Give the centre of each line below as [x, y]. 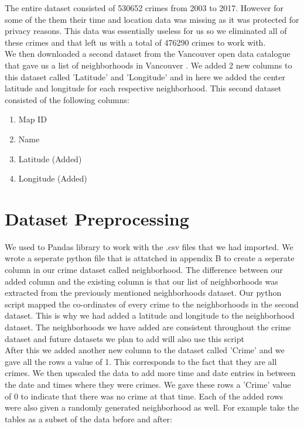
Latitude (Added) [50, 158]
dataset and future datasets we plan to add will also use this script [124, 338]
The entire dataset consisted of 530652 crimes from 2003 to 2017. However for [144, 8]
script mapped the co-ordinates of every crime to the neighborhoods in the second [152, 304]
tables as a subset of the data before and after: [88, 419]
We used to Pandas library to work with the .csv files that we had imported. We [149, 246]
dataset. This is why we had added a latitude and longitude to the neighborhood [150, 315]
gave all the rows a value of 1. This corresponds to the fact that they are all [141, 361]
